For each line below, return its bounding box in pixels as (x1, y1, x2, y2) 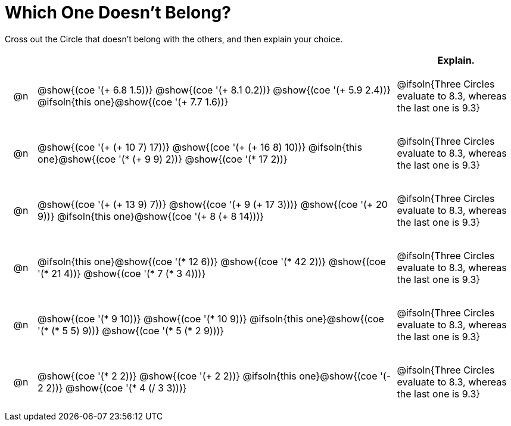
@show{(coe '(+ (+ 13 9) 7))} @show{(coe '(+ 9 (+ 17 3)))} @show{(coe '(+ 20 (38, 198, 388, 210)
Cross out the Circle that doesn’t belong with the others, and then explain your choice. (5, 33, 343, 44)
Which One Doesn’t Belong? (5, 2, 231, 23)
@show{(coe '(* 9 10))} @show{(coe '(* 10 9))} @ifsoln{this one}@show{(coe (38, 312, 384, 325)
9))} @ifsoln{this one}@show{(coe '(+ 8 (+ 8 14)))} (38, 210, 264, 222)
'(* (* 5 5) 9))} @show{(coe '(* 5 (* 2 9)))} (38, 324, 225, 337)
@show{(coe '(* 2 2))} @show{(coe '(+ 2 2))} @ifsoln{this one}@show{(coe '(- (38, 369, 391, 382)
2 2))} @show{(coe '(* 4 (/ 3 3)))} (38, 381, 187, 394)
